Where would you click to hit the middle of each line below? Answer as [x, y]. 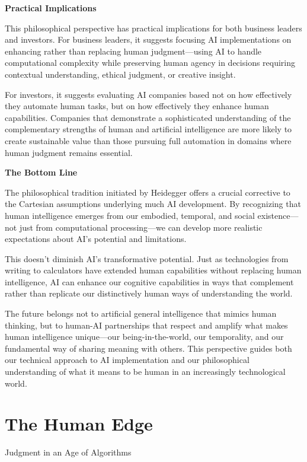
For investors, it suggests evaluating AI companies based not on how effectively [148, 94]
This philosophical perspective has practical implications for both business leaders [153, 28]
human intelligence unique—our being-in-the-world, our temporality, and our [144, 337]
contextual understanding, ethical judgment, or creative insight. [120, 74]
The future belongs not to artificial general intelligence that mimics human [141, 313]
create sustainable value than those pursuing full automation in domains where [148, 140]
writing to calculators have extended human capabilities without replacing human [153, 270]
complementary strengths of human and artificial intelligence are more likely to [148, 129]
